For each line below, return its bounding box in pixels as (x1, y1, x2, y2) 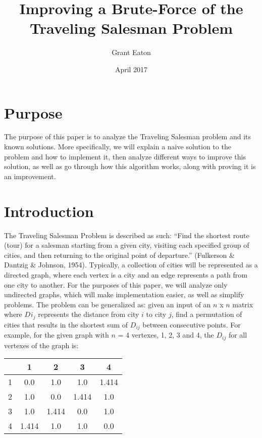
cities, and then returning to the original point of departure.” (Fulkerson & (4, 249, 235, 260)
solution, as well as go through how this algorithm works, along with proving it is (4, 161, 256, 172)
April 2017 (115, 64, 148, 74)
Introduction (4, 200, 94, 221)
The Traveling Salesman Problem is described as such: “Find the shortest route (4, 230, 249, 240)
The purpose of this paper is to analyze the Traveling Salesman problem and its (4, 131, 251, 142)
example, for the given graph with (4, 330, 109, 340)
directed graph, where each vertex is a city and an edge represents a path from (4, 269, 247, 280)
